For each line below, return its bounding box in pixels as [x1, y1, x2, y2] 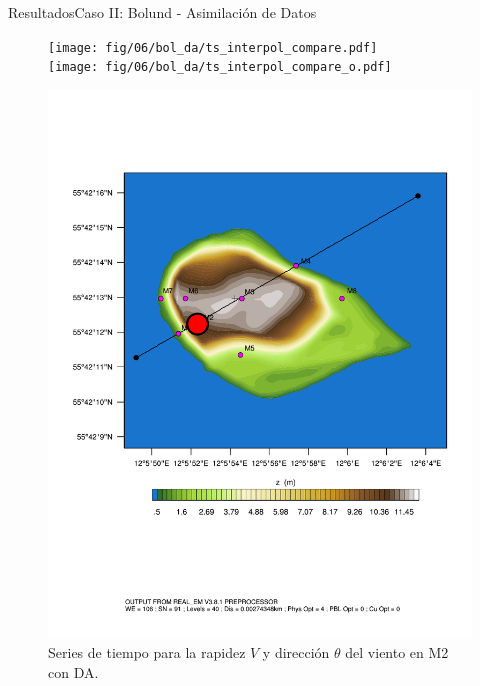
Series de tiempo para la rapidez [48, 642, 246, 663]
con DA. [48, 661, 99, 682]
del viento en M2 [345, 642, 449, 663]
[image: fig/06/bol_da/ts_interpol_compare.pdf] [48, 40, 378, 55]
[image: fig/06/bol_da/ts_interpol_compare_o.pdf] [48, 60, 392, 75]
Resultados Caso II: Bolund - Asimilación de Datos [8, 2, 317, 22]
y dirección [262, 642, 330, 663]
